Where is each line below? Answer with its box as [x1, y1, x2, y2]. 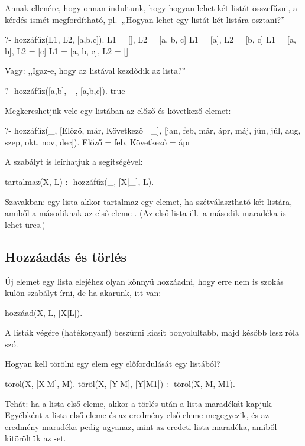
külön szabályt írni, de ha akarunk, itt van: [5, 287, 161, 299]
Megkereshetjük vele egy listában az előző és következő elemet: [5, 104, 231, 116]
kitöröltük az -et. [5, 432, 66, 444]
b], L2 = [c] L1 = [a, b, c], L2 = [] [5, 44, 129, 57]
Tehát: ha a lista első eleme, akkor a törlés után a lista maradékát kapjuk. [5, 397, 274, 409]
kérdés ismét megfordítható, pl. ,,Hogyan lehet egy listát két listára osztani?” [5, 13, 285, 25]
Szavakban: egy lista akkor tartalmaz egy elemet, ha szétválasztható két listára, [5, 195, 293, 207]
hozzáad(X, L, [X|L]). [5, 306, 83, 318]
